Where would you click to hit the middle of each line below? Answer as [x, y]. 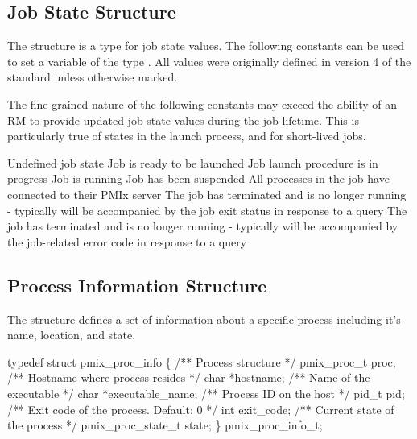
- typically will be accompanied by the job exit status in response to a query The [207, 210]
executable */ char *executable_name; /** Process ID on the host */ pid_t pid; [206, 393]
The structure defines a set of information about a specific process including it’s [204, 319]
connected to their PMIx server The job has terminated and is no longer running [207, 194]
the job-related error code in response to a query [127, 241]
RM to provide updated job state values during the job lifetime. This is [183, 120]
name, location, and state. [72, 335]
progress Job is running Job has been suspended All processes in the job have [198, 178]
